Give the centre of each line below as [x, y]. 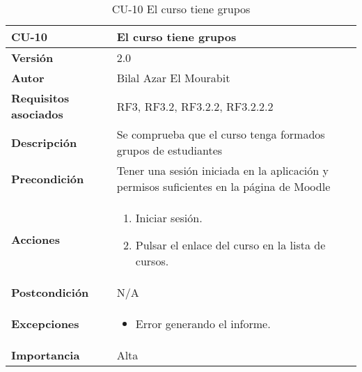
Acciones [36, 239]
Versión [32, 57]
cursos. [152, 261]
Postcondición [50, 292]
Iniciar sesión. [169, 218]
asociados [37, 114]
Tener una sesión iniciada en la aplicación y [222, 170]
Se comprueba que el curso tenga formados [221, 134]
